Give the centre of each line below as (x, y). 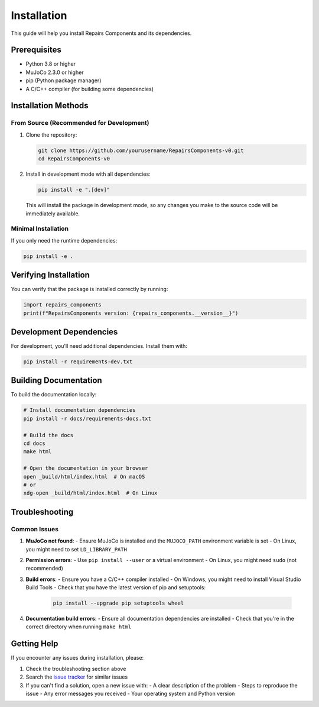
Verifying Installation (50, 275)
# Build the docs (48, 435)
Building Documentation (57, 381)
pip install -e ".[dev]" (74, 190)
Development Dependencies (64, 332)
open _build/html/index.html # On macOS (84, 477)
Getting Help (35, 644)
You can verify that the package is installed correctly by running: (89, 289)
